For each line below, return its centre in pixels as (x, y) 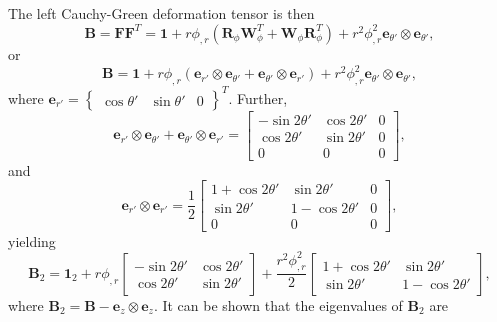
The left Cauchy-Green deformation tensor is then (161, 13)
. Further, (258, 97)
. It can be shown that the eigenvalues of (278, 304)
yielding (32, 240)
